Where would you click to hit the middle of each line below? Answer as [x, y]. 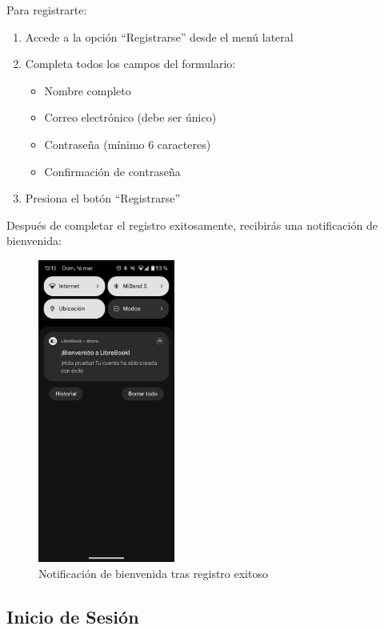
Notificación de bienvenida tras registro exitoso [153, 574]
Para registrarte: [47, 10]
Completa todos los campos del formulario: [130, 64]
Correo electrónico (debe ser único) [130, 117]
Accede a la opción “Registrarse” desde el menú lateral [159, 36]
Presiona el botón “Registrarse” [103, 198]
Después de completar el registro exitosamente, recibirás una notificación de [192, 225]
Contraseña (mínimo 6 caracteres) [128, 144]
